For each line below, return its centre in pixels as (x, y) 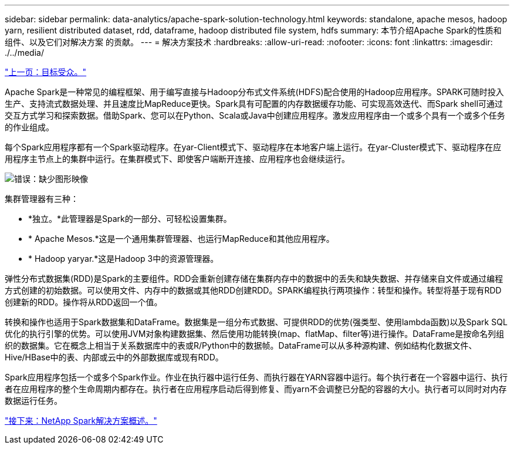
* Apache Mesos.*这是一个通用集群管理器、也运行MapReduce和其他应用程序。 (181, 239)
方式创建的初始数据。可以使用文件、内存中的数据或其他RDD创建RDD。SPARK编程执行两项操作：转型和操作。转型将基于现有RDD (253, 290)
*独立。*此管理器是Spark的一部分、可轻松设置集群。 (130, 219)
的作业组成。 (29, 127)
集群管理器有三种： (42, 199)
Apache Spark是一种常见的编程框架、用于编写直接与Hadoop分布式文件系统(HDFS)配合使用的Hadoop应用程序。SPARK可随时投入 (254, 92)
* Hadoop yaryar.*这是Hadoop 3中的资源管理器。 (124, 259)
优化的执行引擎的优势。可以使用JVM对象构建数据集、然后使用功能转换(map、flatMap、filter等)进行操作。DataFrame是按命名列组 (255, 334)
